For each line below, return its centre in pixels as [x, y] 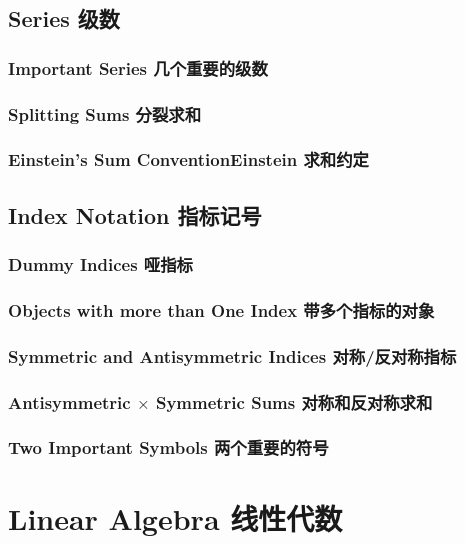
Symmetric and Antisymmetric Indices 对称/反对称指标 [232, 355]
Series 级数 [64, 18]
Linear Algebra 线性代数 [175, 517]
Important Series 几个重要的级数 [138, 67]
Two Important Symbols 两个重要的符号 [168, 447]
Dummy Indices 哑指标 [100, 264]
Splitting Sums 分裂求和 [105, 113]
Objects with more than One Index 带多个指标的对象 [221, 309]
